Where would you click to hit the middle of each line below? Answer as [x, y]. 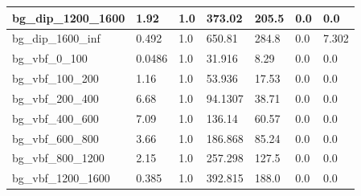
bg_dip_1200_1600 [69, 17]
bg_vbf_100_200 [55, 78]
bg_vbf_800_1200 [58, 158]
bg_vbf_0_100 [50, 58]
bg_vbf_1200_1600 [61, 178]
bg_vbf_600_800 [55, 138]
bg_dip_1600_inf [56, 38]
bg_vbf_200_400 [55, 98]
